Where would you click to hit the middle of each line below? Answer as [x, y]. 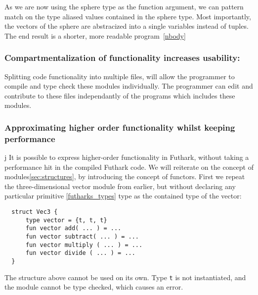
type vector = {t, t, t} [66, 220]
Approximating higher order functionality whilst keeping [120, 127]
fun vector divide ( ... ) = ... [80, 253]
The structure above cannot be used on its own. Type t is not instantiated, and [125, 277]
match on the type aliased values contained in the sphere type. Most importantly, [128, 16]
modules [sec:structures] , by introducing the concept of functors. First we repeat [125, 176]
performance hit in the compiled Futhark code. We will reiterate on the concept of [129, 167]
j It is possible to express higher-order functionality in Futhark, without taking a [127, 157]
